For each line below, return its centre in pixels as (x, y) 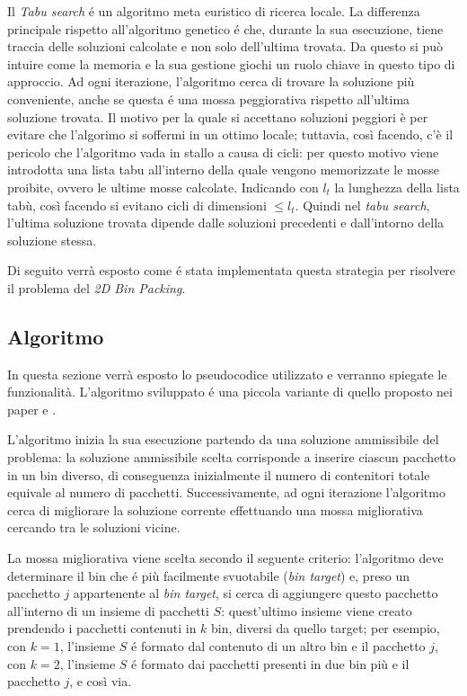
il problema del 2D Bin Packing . (97, 287)
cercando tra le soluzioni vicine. (94, 527)
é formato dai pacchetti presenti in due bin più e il (270, 663)
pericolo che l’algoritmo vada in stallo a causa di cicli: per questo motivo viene (223, 152)
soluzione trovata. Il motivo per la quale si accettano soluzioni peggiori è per (218, 116)
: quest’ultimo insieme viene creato (317, 610)
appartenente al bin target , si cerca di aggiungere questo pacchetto (256, 593)
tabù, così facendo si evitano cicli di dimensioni (137, 205)
